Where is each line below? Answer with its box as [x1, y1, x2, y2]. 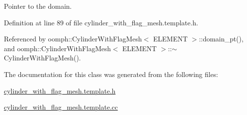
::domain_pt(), [199, 34, 244, 44]
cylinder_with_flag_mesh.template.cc [4, 102, 118, 112]
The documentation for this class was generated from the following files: [4, 69, 218, 79]
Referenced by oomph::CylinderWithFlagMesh [4, 34, 142, 44]
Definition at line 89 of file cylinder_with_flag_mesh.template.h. [4, 17, 198, 27]
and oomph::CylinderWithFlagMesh [4, 43, 111, 53]
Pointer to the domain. [4, 1, 72, 11]
